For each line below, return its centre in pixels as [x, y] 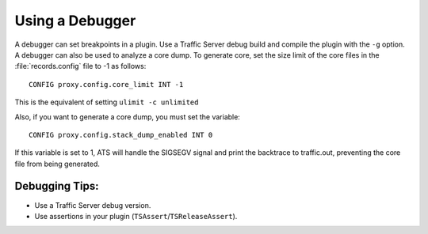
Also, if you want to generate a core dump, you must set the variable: [128, 117]
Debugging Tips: [57, 186]
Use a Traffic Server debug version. [93, 205]
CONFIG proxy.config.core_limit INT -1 [106, 84]
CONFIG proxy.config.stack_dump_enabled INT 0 [121, 135]
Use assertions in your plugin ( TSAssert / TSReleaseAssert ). [136, 216]
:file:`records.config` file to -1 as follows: [80, 66]
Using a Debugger [75, 21]
